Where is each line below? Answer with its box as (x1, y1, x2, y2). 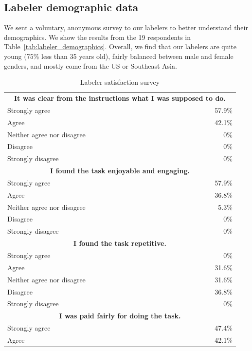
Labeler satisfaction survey (80, 77, 160, 87)
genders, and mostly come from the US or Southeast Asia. (4, 60, 177, 71)
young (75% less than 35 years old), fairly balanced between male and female (4, 51, 234, 61)
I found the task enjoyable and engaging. (50, 166, 190, 176)
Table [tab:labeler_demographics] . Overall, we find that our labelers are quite (4, 41, 237, 52)
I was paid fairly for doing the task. (59, 311, 181, 321)
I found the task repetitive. (73, 238, 166, 248)
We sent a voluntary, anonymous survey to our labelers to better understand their (4, 22, 248, 33)
